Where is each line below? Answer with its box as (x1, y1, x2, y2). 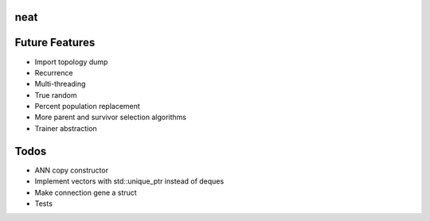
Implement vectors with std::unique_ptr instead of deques (34, 176, 225, 186)
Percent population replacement (34, 102, 141, 111)
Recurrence (34, 68, 73, 77)
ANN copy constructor (34, 165, 109, 175)
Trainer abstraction (34, 123, 97, 133)
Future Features (14, 36, 96, 49)
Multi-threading (34, 79, 86, 89)
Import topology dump (34, 56, 108, 67)
